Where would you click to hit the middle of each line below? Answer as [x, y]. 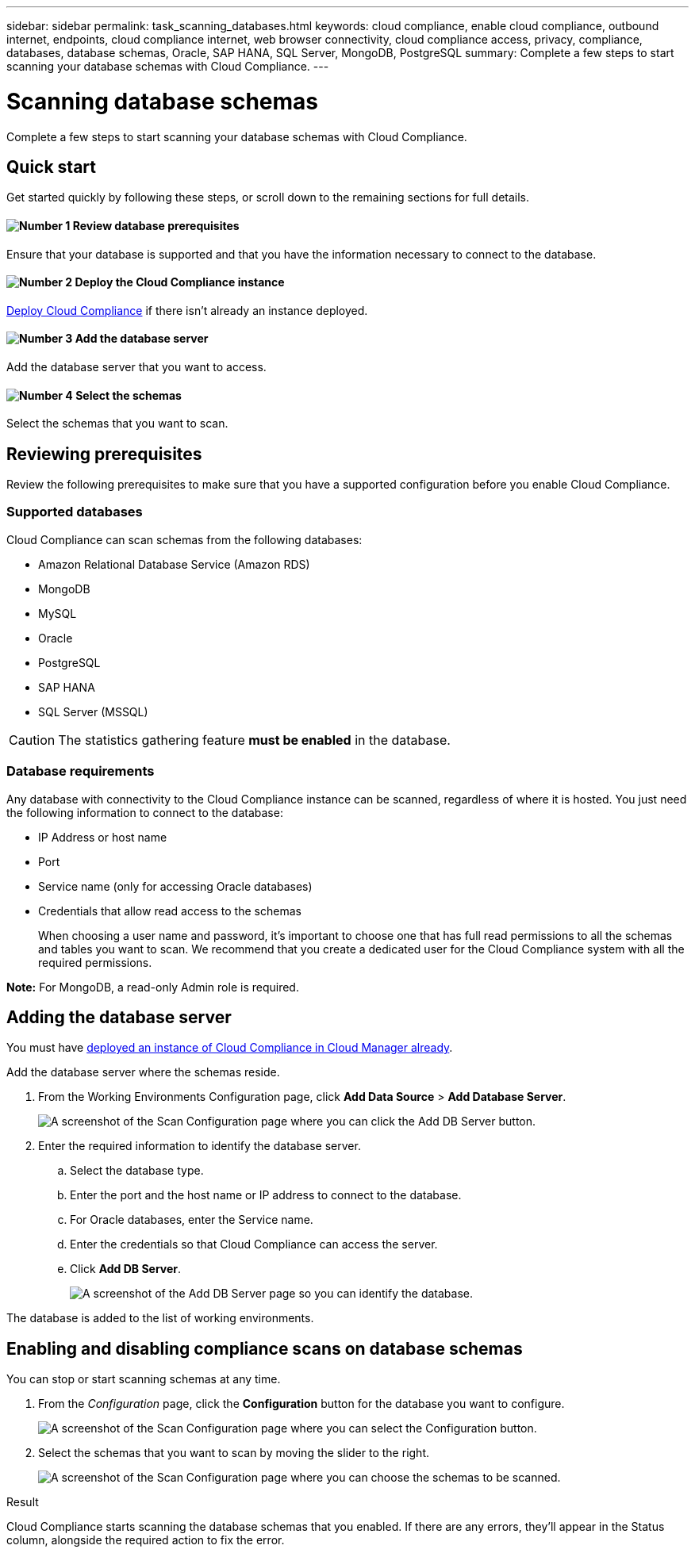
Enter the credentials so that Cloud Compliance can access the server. [254, 1244]
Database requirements [81, 771]
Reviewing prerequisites [104, 454]
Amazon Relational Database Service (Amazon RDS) [174, 564]
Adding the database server [119, 1017]
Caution [32, 740]
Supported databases [75, 512]
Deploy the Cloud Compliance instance [180, 282]
